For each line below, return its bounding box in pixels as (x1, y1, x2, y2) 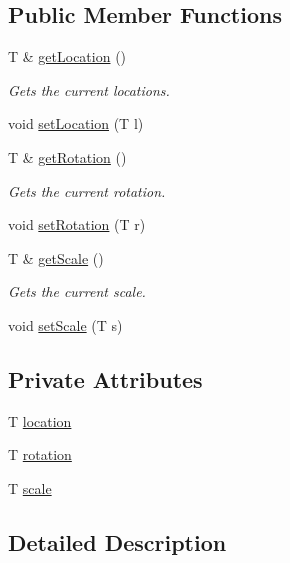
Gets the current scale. (8, 281, 146, 302)
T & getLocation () (8, 46, 127, 67)
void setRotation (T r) (8, 214, 146, 235)
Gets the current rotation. (8, 180, 166, 201)
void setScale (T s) (8, 314, 123, 335)
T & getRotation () (8, 146, 127, 167)
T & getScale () (8, 247, 104, 268)
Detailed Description (8, 526, 227, 557)
